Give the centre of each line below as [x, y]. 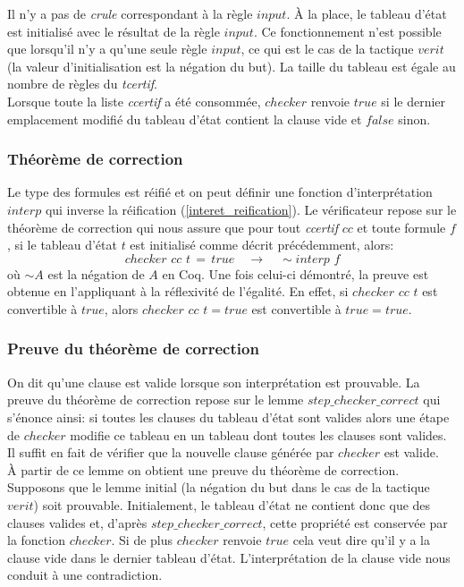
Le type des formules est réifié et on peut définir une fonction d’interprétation [220, 192]
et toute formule [401, 227]
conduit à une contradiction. [85, 575]
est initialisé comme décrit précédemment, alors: [262, 245]
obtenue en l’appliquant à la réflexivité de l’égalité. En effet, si [178, 291]
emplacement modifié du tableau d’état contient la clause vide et [185, 119]
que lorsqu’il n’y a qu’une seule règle [107, 49]
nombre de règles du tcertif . [82, 84]
